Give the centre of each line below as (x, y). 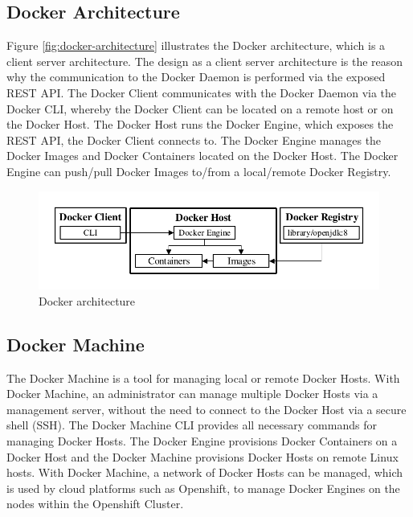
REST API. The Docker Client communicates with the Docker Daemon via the (202, 92)
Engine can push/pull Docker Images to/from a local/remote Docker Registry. (199, 171)
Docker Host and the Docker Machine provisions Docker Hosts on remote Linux (202, 456)
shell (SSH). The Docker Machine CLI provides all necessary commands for (192, 425)
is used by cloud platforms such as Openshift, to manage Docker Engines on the (203, 488)
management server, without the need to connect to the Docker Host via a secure (206, 409)
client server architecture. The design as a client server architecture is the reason (205, 61)
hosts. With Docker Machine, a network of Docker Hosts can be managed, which (205, 472)
